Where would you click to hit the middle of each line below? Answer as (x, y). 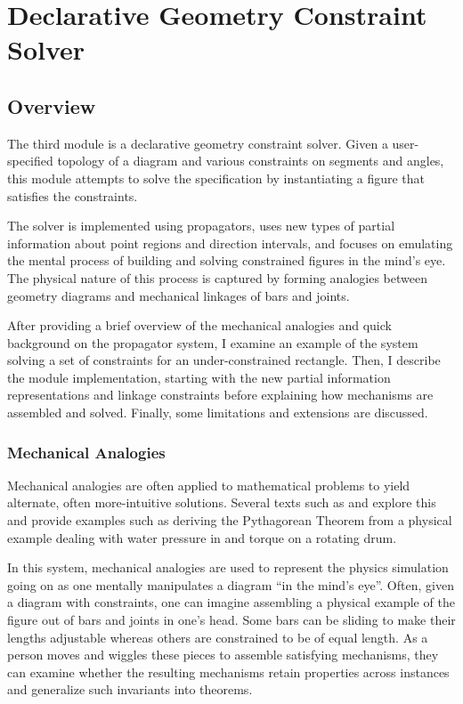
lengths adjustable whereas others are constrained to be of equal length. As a (218, 637)
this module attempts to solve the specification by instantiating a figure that (216, 178)
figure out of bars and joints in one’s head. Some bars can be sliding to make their (231, 620)
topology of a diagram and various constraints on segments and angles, (251, 161)
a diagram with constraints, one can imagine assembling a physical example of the (231, 602)
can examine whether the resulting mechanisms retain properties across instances (228, 672)
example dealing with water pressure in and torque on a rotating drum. (202, 537)
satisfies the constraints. (73, 195)
